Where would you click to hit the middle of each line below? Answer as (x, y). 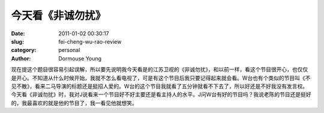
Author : (21, 58)
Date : (18, 33)
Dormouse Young (80, 58)
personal (69, 50)
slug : (17, 41)
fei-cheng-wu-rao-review (90, 41)
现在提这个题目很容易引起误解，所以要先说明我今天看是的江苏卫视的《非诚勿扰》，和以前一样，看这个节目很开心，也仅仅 (160, 69)
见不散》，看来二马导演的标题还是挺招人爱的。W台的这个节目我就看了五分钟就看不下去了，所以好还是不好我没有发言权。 (160, 86)
